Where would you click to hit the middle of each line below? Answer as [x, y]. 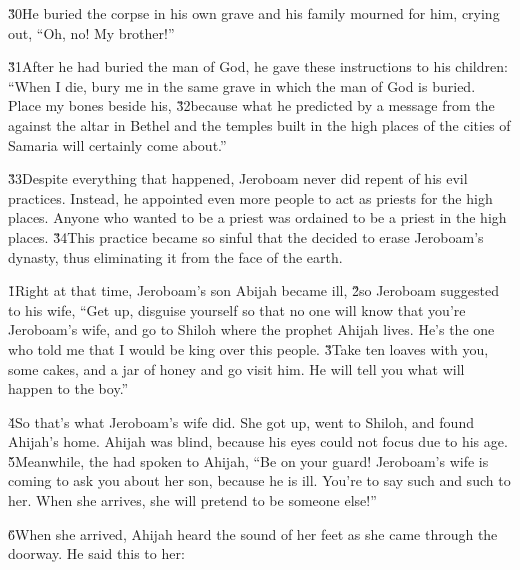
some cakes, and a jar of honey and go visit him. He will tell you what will [236, 368]
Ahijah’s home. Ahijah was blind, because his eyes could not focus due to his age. [258, 441]
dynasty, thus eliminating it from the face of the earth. [175, 256]
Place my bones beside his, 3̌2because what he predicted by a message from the [251, 105]
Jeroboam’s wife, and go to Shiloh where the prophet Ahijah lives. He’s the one [251, 329]
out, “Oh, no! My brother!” [91, 32]
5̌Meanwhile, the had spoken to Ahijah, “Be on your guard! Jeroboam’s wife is [248, 460]
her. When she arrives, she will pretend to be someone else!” [192, 500]
